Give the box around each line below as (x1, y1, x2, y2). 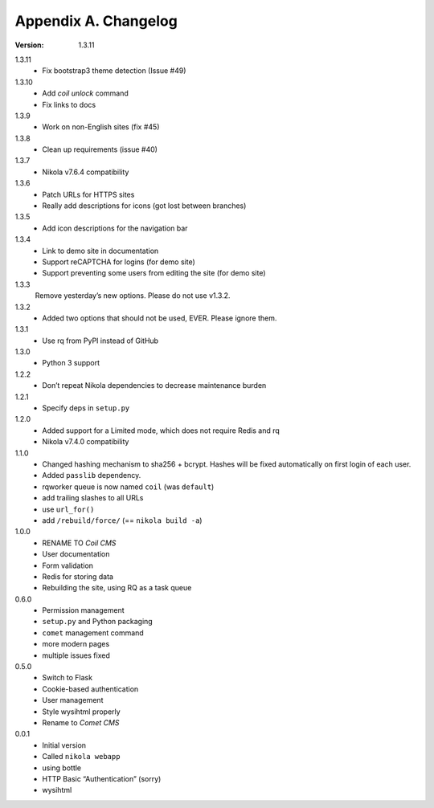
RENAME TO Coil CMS (42, 538, 117, 548)
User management (42, 696, 104, 705)
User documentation (42, 549, 110, 559)
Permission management (42, 606, 125, 615)
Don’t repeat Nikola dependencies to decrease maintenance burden (42, 381, 267, 390)
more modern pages (42, 639, 110, 649)
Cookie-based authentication (42, 684, 139, 694)
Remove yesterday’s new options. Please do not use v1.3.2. (35, 291, 231, 300)
